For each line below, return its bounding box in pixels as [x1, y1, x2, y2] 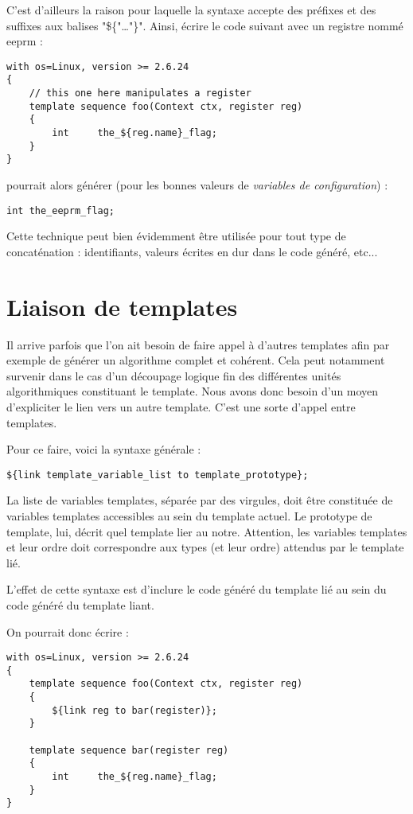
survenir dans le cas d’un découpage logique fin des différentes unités [6, 367, 341, 384]
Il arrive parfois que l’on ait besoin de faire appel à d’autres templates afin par [6, 336, 390, 352]
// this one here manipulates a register [29, 88, 251, 99]
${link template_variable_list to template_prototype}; [6, 469, 309, 481]
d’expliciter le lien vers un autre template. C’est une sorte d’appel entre [6, 398, 356, 415]
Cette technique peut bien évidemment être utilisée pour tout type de [6, 228, 346, 244]
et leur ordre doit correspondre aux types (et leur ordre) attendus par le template [6, 539, 404, 555]
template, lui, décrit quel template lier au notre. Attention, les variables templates [6, 523, 407, 539]
